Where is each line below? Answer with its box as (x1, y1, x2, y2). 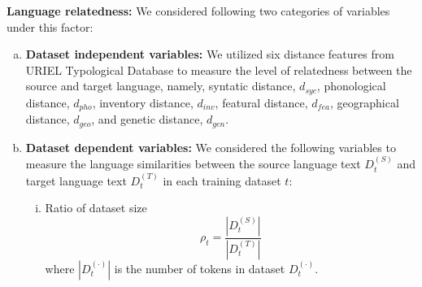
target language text (25, 172, 127, 189)
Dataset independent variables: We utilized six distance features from (25, 46, 394, 63)
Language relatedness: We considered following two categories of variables (7, 2, 390, 19)
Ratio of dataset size (45, 199, 147, 216)
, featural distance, (215, 93, 308, 111)
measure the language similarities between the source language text (25, 155, 361, 172)
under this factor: (7, 18, 94, 35)
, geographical (329, 93, 399, 111)
